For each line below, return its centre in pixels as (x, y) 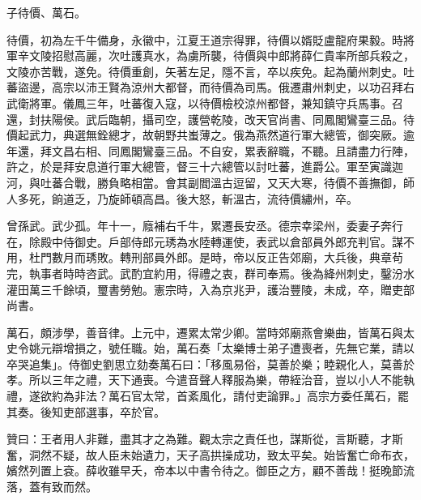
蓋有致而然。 (63, 487)
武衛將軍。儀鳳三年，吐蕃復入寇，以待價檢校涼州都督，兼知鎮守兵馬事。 (199, 103)
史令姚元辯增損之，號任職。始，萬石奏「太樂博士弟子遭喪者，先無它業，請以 (210, 348)
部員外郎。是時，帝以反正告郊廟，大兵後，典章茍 (272, 257)
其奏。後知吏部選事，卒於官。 (86, 411)
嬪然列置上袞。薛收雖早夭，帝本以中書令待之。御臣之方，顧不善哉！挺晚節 (205, 470)
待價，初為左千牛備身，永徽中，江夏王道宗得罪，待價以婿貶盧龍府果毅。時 (205, 39)
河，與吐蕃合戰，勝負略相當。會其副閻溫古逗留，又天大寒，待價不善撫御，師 (210, 182)
